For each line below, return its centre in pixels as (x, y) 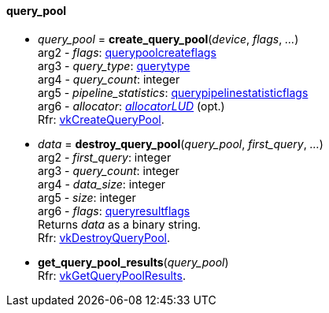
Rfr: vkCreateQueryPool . (101, 119)
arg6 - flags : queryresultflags (114, 211)
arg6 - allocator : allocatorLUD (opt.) (131, 106)
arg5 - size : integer (87, 197)
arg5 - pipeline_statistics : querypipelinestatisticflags (173, 92)
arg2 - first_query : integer (105, 157)
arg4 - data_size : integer (102, 184)
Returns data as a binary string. (120, 224)
